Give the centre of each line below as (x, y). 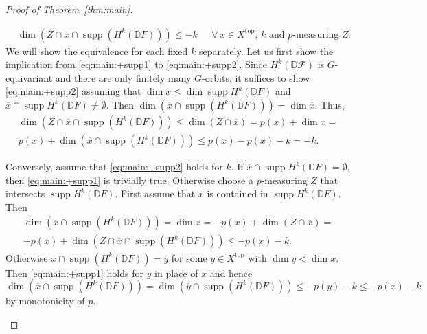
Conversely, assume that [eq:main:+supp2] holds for (114, 167)
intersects (25, 193)
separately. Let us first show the (266, 51)
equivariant (29, 77)
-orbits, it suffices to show (256, 77)
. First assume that (155, 193)
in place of (176, 272)
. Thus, (330, 104)
